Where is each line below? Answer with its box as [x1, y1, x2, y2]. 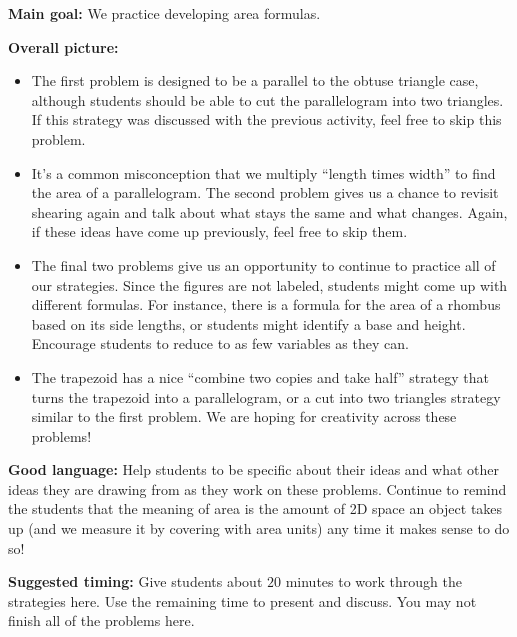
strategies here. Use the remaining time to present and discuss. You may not [8, 590, 477, 611]
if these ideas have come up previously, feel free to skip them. [31, 221, 408, 242]
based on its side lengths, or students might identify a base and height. [31, 313, 466, 334]
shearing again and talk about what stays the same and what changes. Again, [31, 201, 508, 222]
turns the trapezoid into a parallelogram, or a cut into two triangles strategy [31, 386, 501, 407]
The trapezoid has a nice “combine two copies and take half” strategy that [31, 366, 490, 387]
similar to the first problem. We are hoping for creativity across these [31, 406, 457, 427]
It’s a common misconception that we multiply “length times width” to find [31, 162, 496, 183]
